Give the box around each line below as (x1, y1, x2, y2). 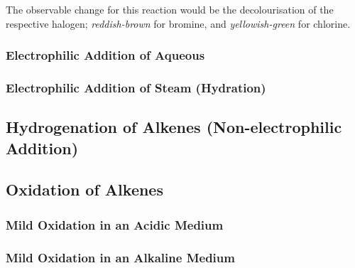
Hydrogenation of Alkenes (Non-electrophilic (6, 116, 342, 138)
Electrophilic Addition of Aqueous (6, 46, 205, 64)
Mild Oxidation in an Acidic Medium (6, 215, 224, 233)
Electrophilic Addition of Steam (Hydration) (6, 78, 266, 96)
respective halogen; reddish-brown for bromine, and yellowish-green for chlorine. (6, 16, 351, 31)
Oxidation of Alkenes (6, 178, 163, 200)
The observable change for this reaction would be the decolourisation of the (6, 2, 334, 16)
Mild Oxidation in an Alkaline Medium (6, 248, 235, 266)
